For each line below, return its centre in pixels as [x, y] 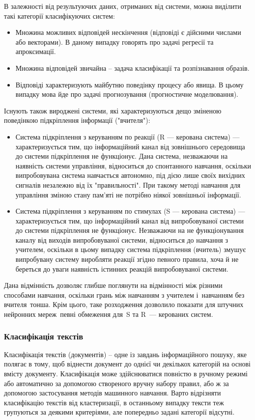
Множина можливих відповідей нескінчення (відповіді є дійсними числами [128, 32]
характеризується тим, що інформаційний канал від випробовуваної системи [129, 220]
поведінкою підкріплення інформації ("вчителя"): [77, 120]
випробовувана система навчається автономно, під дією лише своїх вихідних [130, 175]
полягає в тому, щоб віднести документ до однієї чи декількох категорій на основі [127, 364]
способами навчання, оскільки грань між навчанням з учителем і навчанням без [124, 294]
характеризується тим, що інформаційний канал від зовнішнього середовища [130, 146]
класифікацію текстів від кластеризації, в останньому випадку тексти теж [114, 402]
